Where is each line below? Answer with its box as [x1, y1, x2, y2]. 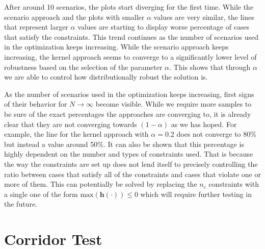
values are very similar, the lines [153, 11, 254, 22]
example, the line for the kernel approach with [4, 129, 149, 139]
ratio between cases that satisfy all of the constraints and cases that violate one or [4, 168, 261, 179]
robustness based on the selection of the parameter [4, 61, 163, 72]
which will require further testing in [140, 188, 252, 199]
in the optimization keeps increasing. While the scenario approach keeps [4, 41, 229, 52]
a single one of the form [4, 188, 78, 199]
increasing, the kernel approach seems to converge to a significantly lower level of [4, 51, 257, 62]
